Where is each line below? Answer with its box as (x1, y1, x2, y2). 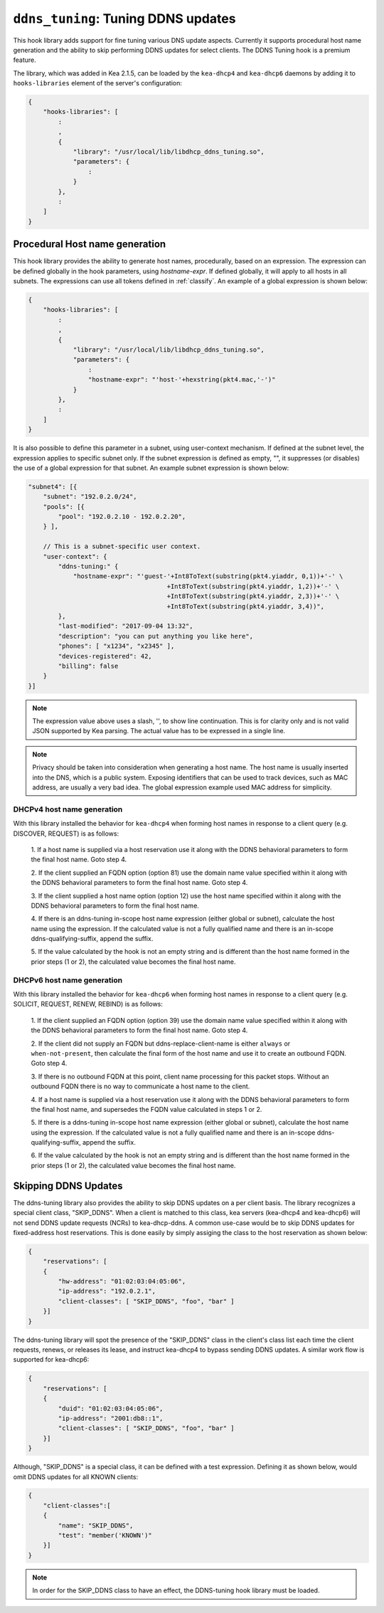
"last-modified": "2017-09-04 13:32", (58, 622, 193, 630)
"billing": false (58, 662, 119, 670)
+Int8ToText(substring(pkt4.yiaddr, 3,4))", (166, 602, 325, 610)
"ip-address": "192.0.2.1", (58, 1287, 156, 1296)
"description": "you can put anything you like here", (58, 632, 254, 640)
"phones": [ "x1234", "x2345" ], (58, 642, 175, 651)
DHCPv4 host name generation (13, 804, 123, 814)
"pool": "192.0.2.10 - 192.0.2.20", (58, 513, 186, 521)
